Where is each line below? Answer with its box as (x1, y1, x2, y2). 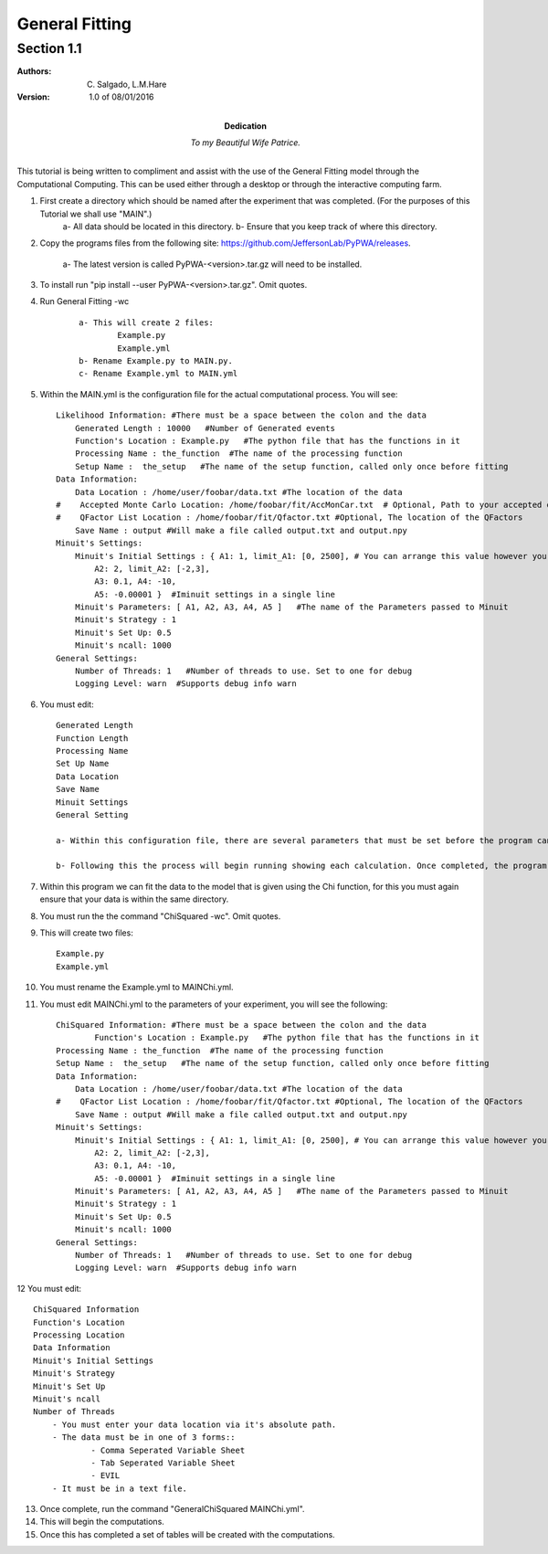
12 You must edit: (16, 1283, 82, 1294)
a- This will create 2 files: (79, 317, 215, 328)
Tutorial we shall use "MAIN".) (39, 208, 153, 219)
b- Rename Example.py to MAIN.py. (79, 356, 233, 366)
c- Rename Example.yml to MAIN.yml (79, 368, 238, 379)
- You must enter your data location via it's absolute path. (51, 1419, 337, 1430)
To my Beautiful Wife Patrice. (190, 137, 301, 148)
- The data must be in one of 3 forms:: (51, 1432, 237, 1443)
